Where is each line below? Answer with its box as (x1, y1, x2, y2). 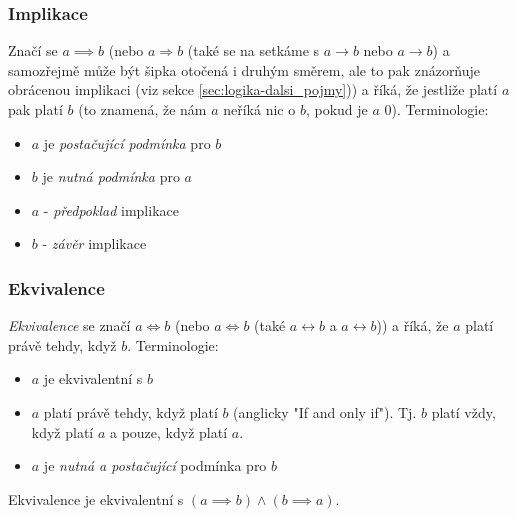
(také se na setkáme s (187, 40, 320, 61)
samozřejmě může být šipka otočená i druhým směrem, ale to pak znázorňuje (8, 59, 481, 80)
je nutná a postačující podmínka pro (43, 455, 267, 476)
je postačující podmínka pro (43, 132, 211, 153)
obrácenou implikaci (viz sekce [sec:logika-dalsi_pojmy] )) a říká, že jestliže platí (8, 79, 498, 100)
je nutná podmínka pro (42, 166, 180, 187)
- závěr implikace (42, 233, 147, 254)
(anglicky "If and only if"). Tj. (233, 401, 417, 422)
